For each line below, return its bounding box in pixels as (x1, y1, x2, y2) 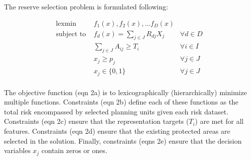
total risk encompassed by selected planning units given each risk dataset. (4, 106, 229, 116)
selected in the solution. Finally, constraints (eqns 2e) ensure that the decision (4, 135, 242, 146)
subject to (56, 30, 86, 38)
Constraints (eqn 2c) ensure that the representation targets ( (4, 116, 189, 126)
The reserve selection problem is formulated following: (4, 1, 168, 11)
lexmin (56, 20, 77, 27)
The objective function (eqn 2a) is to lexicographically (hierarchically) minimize (4, 87, 247, 97)
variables (4, 145, 31, 156)
